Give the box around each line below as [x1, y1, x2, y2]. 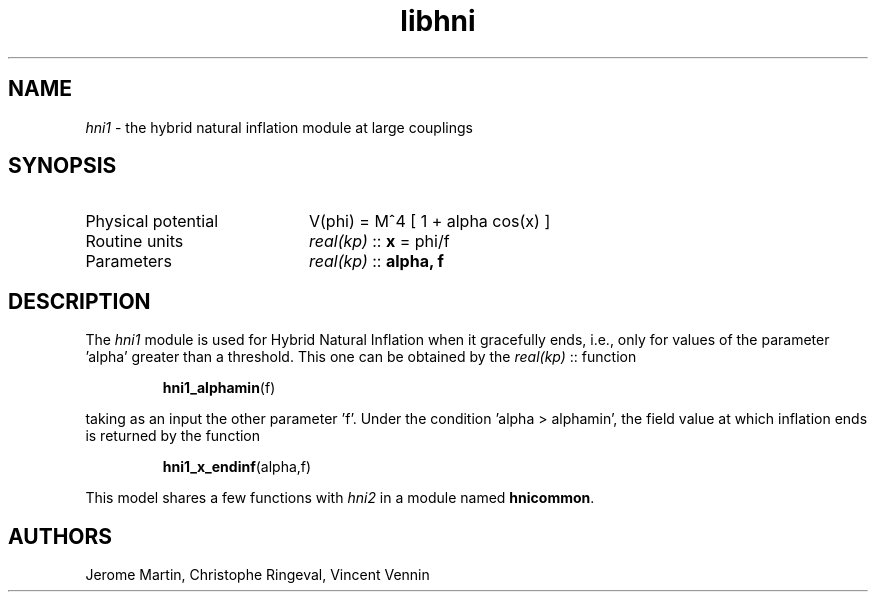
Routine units [85, 231, 184, 252]
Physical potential [85, 211, 219, 232]
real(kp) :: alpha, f [308, 251, 444, 272]
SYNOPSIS [8, 153, 117, 179]
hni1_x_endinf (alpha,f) [162, 458, 312, 476]
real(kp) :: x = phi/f [308, 231, 450, 252]
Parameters [85, 251, 172, 272]
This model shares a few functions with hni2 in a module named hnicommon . [85, 489, 595, 507]
